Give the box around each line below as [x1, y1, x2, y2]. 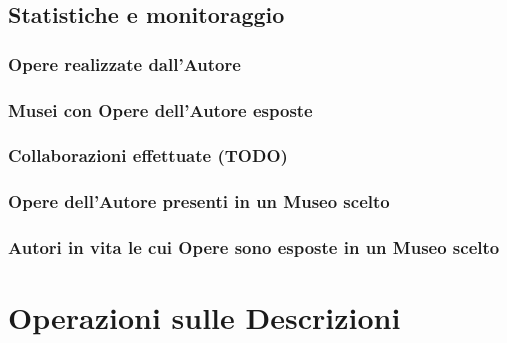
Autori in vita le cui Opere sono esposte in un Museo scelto [8, 235, 500, 260]
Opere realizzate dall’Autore [8, 51, 241, 76]
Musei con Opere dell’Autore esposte [8, 97, 313, 122]
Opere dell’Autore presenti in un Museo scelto [8, 189, 390, 214]
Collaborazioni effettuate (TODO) [8, 143, 288, 168]
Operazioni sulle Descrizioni [8, 297, 401, 338]
